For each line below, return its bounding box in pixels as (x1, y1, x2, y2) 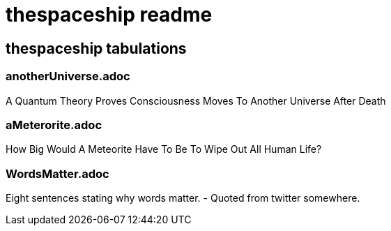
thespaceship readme (6, 3, 213, 27)
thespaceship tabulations (6, 39, 187, 57)
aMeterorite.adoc (6, 117, 102, 132)
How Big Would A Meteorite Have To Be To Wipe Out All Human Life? (6, 143, 322, 156)
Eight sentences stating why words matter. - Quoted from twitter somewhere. (6, 192, 360, 204)
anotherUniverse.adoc (6, 69, 130, 84)
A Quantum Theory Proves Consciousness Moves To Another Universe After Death (6, 94, 386, 107)
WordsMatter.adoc (6, 166, 109, 181)
